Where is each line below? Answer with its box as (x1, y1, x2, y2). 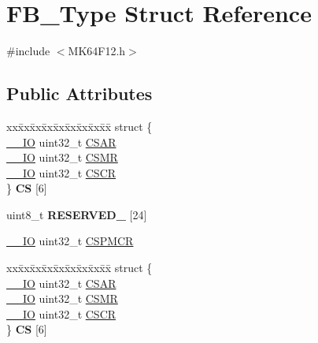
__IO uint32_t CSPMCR (6, 233, 134, 249)
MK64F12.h (68, 43, 126, 59)
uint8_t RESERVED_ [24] (6, 206, 147, 222)
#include (6, 43, 50, 59)
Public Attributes (6, 81, 153, 106)
